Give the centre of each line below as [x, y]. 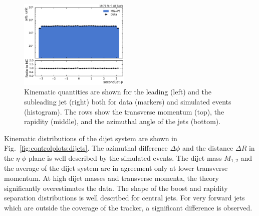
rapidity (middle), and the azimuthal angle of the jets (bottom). [122, 121]
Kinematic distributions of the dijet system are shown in [91, 138]
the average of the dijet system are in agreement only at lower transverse [116, 168]
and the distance [208, 148]
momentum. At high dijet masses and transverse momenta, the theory [112, 178]
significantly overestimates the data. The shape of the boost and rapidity [116, 188]
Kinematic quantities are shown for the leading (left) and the [118, 92]
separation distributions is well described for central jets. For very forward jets [124, 198]
